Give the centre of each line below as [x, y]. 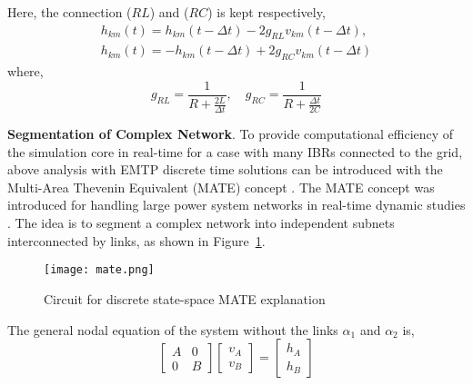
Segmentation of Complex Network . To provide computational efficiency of [231, 134]
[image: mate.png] [99, 270]
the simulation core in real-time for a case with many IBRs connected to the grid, [235, 151]
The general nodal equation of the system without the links [173, 329]
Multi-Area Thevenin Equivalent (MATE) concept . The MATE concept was [221, 187]
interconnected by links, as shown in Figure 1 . [136, 240]
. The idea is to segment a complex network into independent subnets [201, 223]
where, [25, 71]
